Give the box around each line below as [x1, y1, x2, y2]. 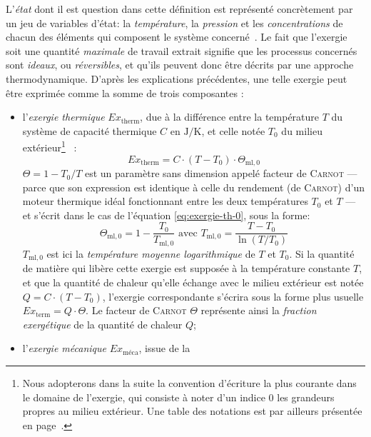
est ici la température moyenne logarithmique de [46, 246, 255, 261]
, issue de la [138, 341, 190, 356]
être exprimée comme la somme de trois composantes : [6, 85, 244, 100]
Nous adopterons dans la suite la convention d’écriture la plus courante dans [22, 375, 357, 390]
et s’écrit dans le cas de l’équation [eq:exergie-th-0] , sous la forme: [22, 207, 310, 222]
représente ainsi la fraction [200, 303, 317, 318]
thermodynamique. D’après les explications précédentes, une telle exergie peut [6, 71, 347, 86]
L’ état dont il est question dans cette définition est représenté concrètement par [6, 1, 353, 16]
